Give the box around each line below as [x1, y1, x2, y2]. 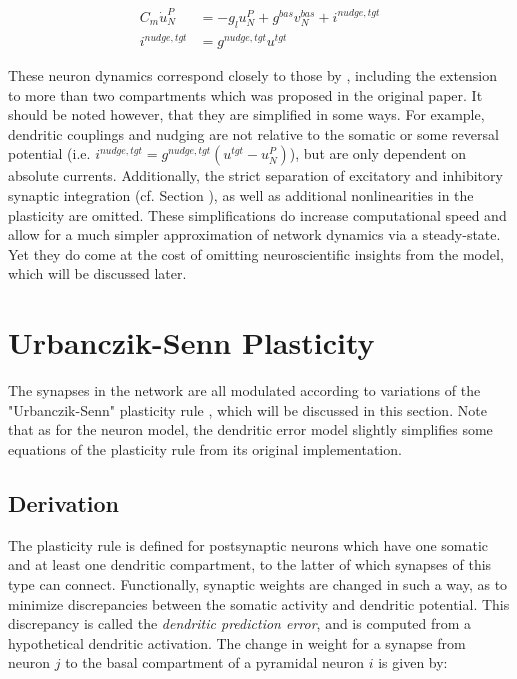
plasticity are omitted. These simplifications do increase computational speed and [8, 204, 507, 225]
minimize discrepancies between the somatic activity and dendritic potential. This [8, 593, 510, 614]
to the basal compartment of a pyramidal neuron [65, 652, 365, 673]
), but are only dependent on [289, 143, 467, 164]
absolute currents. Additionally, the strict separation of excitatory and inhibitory [8, 165, 503, 186]
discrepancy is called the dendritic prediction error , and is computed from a [8, 613, 472, 634]
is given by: [378, 652, 448, 673]
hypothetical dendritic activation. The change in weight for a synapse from [8, 632, 466, 653]
